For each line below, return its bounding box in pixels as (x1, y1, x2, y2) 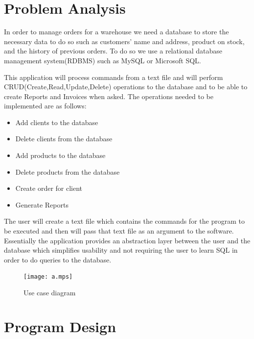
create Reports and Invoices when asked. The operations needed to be (4, 91, 213, 101)
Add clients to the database (15, 117, 98, 127)
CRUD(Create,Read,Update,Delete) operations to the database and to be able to (4, 81, 248, 92)
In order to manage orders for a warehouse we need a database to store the (4, 26, 229, 37)
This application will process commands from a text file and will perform (4, 72, 223, 82)
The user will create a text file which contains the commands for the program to (4, 216, 245, 226)
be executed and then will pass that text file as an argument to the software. (4, 226, 234, 236)
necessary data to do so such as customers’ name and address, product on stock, (4, 36, 245, 46)
